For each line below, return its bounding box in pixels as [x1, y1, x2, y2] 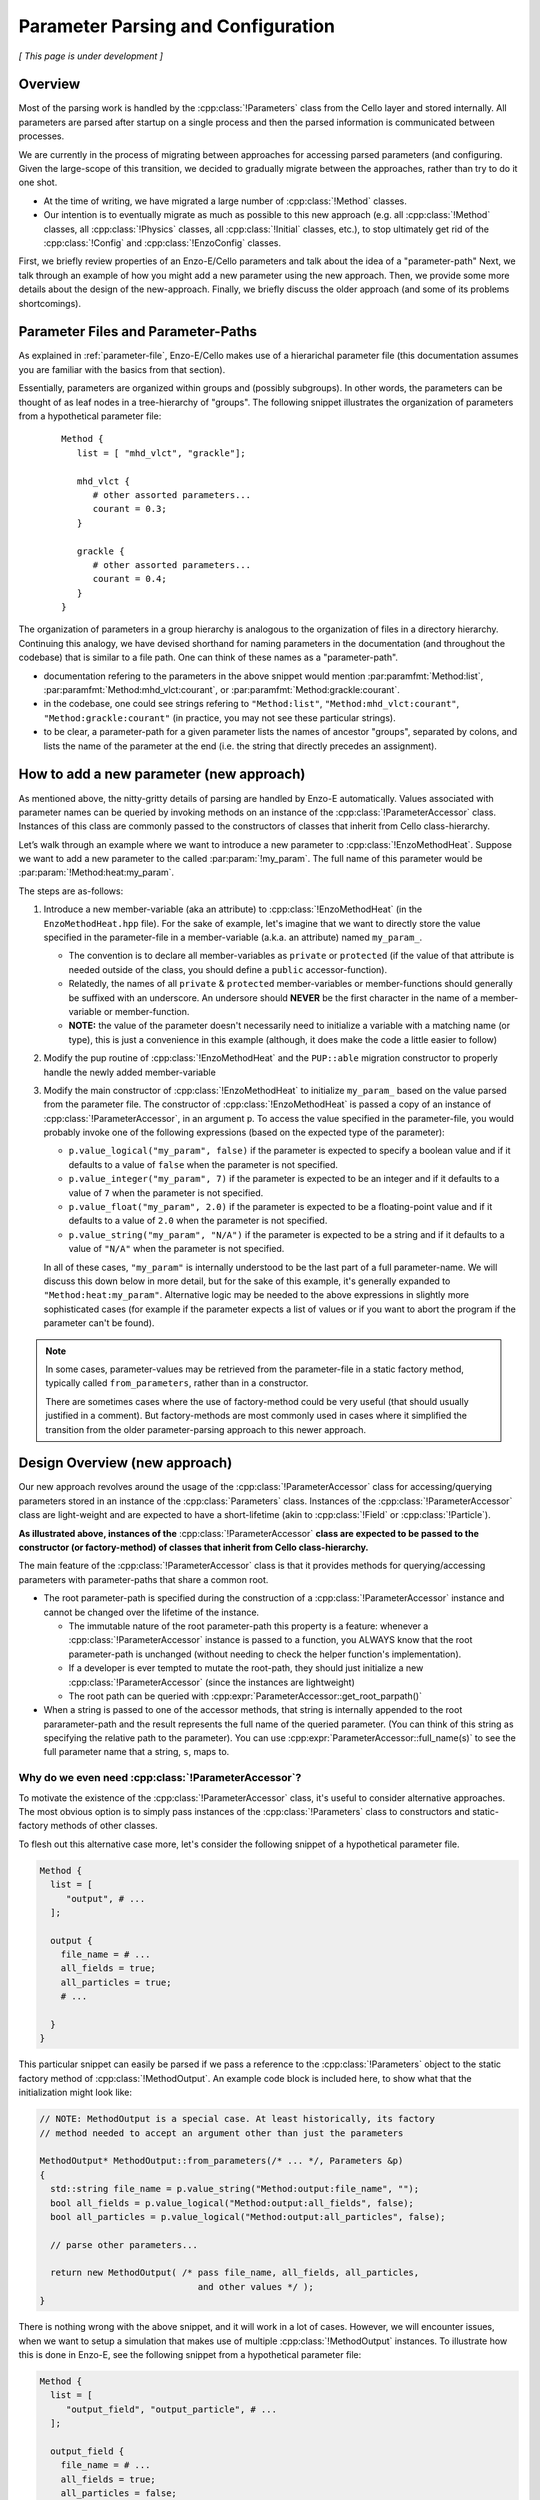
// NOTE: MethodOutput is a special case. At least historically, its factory [39, 2113, 435, 2125]
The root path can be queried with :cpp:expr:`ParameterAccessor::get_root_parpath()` [68, 1690, 422, 1702]
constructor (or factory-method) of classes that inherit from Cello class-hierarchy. [18, 1541, 369, 1553]
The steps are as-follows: [18, 885, 124, 897]
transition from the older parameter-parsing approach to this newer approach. [45, 1423, 367, 1435]
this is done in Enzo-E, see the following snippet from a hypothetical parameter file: [18, 2349, 362, 2361]
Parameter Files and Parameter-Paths [18, 323, 257, 340]
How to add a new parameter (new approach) [18, 766, 306, 783]
